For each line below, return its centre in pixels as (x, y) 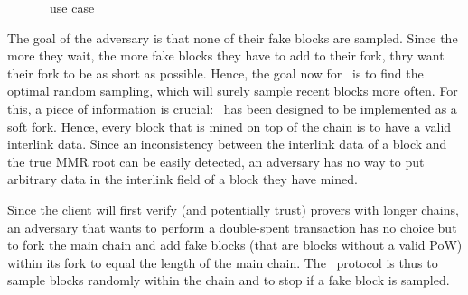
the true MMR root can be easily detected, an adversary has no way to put (216, 161)
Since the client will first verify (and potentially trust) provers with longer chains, (233, 209)
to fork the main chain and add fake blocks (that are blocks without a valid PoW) (235, 245)
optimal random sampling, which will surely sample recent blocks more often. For (233, 91)
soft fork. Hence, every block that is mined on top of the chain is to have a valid (229, 126)
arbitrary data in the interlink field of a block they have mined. (183, 179)
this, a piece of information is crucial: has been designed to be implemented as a (232, 108)
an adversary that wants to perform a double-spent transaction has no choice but (232, 227)
